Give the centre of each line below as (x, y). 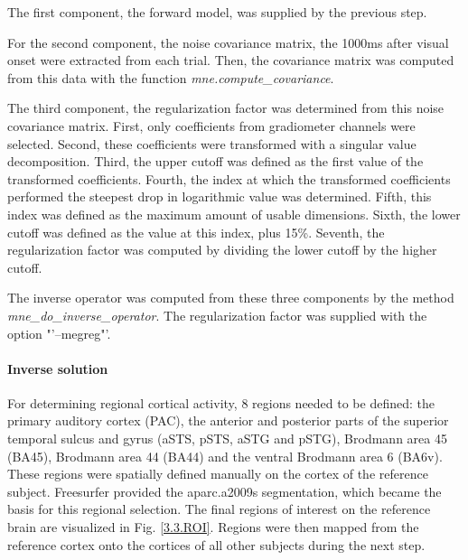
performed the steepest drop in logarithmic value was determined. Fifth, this (220, 196)
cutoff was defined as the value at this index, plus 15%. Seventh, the (196, 232)
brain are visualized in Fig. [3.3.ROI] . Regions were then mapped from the (213, 527)
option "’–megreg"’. (59, 333)
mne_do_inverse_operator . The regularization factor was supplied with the (217, 315)
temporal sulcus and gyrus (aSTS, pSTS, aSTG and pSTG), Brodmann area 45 (227, 439)
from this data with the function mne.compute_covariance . (171, 77)
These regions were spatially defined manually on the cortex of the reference (218, 474)
